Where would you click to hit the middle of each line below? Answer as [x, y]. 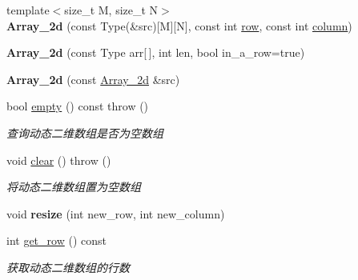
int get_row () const [56, 240]
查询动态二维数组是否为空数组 [85, 132]
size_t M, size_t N [111, 10]
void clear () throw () [59, 160]
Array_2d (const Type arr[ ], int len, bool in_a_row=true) [156, 52]
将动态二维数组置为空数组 [74, 187]
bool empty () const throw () [78, 106]
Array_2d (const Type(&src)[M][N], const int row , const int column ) [179, 25]
